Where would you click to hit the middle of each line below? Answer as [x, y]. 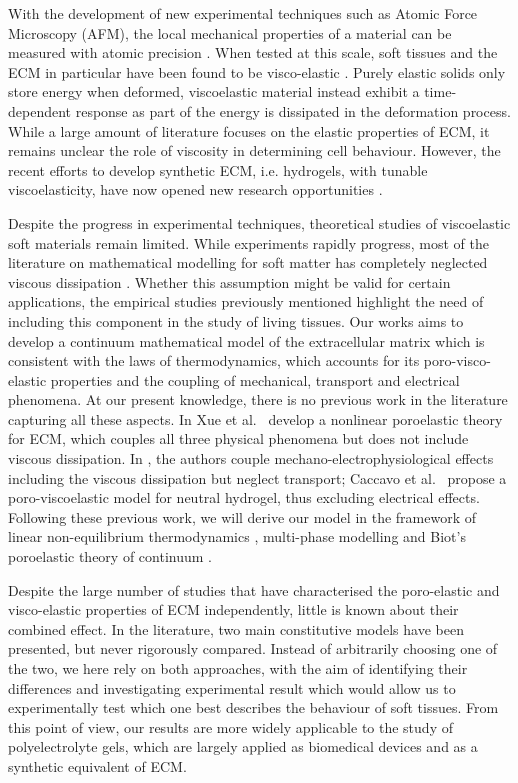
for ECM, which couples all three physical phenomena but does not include [238, 438]
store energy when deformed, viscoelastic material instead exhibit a [214, 91]
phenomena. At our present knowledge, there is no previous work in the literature [258, 399]
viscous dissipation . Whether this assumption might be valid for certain [229, 281]
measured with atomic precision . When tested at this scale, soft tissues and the [253, 52]
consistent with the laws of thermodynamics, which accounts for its [214, 360]
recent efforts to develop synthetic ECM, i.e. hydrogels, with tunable [218, 169]
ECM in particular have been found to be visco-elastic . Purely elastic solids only [257, 71]
